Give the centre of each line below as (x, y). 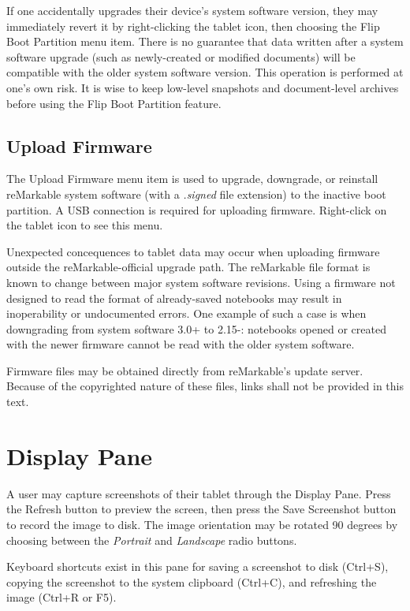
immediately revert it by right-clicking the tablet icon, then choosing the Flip (193, 26)
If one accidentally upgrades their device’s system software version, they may (192, 10)
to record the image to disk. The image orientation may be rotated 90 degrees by (202, 524)
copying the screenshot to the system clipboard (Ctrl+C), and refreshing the (192, 581)
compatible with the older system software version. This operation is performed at (205, 72)
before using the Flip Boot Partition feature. (114, 103)
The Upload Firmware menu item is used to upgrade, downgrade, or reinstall (192, 179)
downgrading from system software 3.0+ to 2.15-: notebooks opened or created (196, 328)
